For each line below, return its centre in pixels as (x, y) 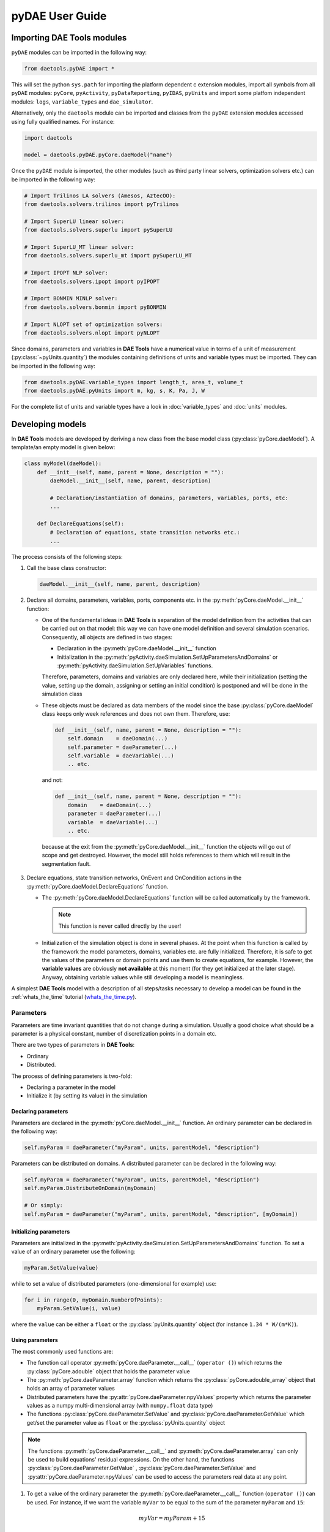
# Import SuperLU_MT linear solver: (79, 247)
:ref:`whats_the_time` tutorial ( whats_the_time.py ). (74, 997)
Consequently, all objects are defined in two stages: (107, 637)
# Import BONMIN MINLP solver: (71, 298)
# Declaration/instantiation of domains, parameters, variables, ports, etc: (169, 498)
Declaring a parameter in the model (71, 1087)
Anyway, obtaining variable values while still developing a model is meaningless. (143, 977)
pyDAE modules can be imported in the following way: (79, 53)
